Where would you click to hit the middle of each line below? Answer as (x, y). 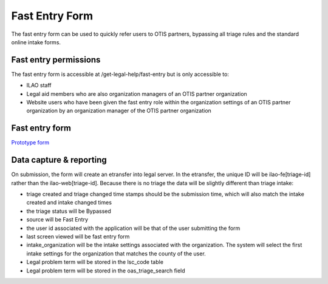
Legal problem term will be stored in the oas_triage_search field (106, 271)
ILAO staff (39, 86)
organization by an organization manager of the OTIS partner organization (119, 111)
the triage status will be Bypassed (69, 211)
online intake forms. (36, 42)
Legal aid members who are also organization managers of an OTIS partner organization (137, 93)
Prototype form (30, 143)
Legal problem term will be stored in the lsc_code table (95, 262)
